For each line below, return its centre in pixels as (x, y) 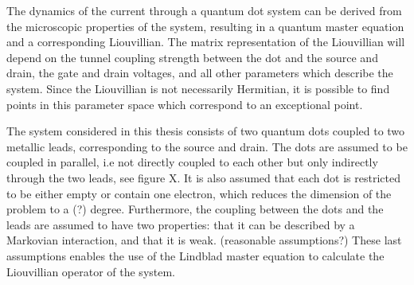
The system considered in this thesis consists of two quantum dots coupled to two (206, 131)
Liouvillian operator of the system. (91, 271)
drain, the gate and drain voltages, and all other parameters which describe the (200, 73)
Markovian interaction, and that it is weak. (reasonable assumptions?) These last (204, 240)
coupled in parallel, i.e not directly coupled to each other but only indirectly (192, 162)
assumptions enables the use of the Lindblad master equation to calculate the (195, 255)
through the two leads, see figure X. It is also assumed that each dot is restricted (203, 177)
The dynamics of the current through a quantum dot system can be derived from (204, 10)
